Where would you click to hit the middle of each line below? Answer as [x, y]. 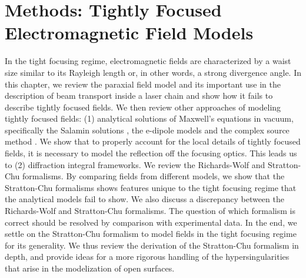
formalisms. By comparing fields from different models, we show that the [153, 176]
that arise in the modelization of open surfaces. [90, 268]
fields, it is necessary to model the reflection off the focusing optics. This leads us [151, 153]
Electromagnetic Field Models [129, 33]
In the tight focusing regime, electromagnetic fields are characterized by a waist [148, 61]
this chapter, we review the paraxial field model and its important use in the [143, 84]
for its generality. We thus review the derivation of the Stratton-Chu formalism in [152, 245]
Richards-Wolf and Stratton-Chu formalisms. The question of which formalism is [150, 211]
